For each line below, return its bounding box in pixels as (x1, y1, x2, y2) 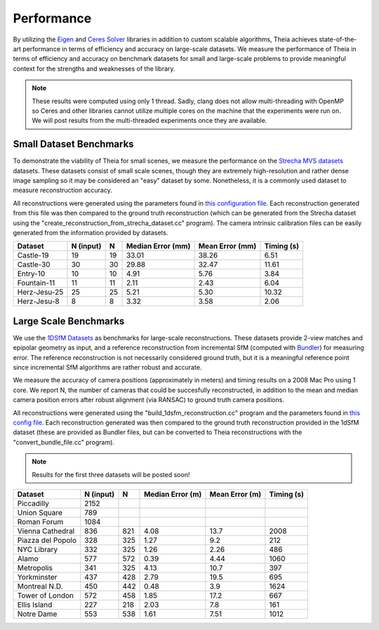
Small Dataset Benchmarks (13, 138, 134, 150)
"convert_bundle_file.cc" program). (13, 438, 115, 446)
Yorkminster (17, 572, 58, 582)
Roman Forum (17, 516, 64, 526)
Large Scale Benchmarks (13, 315, 125, 327)
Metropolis (17, 563, 53, 572)
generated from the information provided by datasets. (13, 228, 168, 236)
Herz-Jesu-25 (17, 288, 64, 297)
